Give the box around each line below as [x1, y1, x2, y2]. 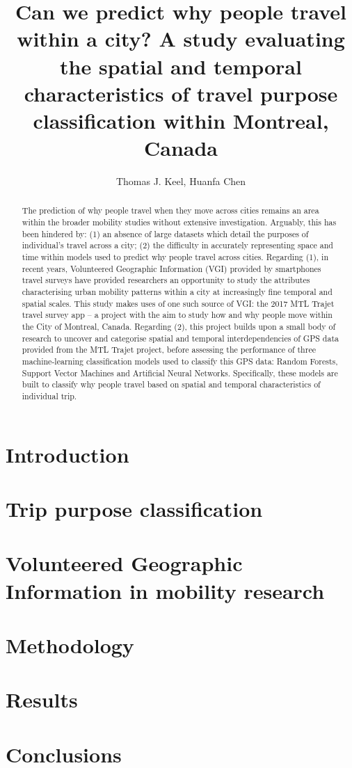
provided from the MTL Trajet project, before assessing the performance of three [22, 344, 316, 355]
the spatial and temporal [60, 51, 302, 80]
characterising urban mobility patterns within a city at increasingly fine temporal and [22, 286, 333, 298]
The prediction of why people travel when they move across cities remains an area [22, 205, 319, 216]
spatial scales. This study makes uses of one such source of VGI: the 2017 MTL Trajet [22, 297, 335, 309]
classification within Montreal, [33, 106, 329, 134]
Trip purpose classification [6, 494, 263, 522]
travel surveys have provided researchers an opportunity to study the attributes [22, 274, 310, 286]
